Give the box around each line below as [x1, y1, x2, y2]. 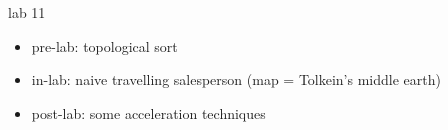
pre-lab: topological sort [31, 35, 178, 56]
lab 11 [8, 2, 46, 22]
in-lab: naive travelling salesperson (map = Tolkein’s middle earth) [31, 69, 441, 90]
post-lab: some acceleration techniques [31, 102, 266, 123]
